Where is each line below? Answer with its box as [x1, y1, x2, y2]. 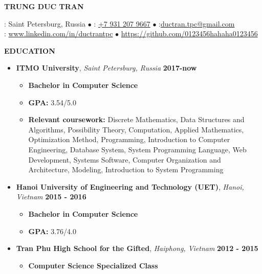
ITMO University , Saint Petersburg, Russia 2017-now [16, 62, 197, 73]
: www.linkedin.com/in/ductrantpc [4, 28, 113, 39]
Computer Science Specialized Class [28, 260, 158, 270]
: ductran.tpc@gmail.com [159, 18, 235, 29]
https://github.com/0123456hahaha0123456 [121, 28, 258, 39]
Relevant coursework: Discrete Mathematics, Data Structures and [28, 114, 245, 125]
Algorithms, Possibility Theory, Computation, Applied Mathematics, [28, 124, 244, 134]
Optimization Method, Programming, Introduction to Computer [28, 134, 230, 145]
